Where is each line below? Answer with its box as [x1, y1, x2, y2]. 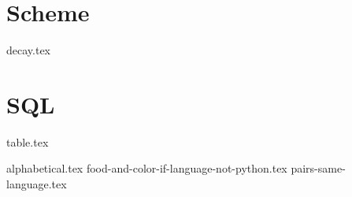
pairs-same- [291, 160, 346, 177]
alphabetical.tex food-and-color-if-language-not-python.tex [6, 160, 287, 177]
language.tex [6, 176, 67, 192]
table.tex [6, 133, 49, 150]
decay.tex [6, 42, 50, 58]
